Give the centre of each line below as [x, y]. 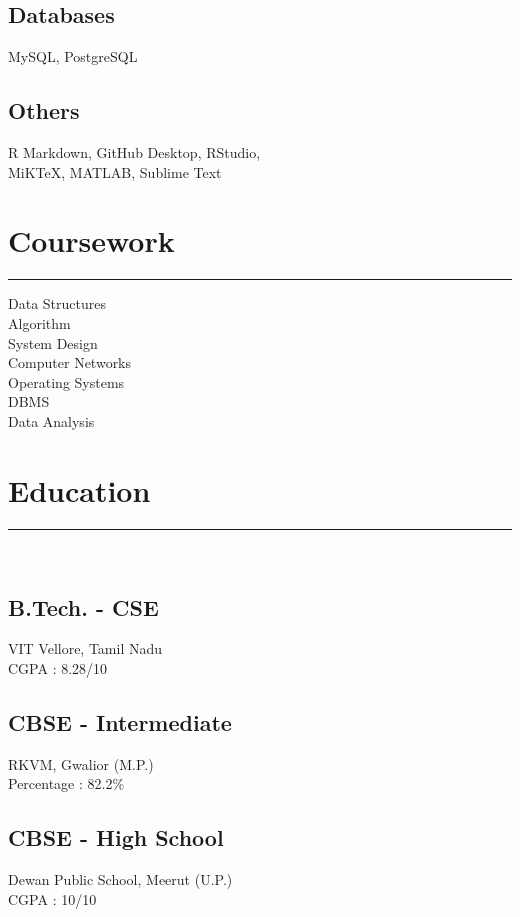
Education [79, 489]
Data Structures [57, 303]
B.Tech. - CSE [83, 606]
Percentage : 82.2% [66, 783]
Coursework [91, 240]
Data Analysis [51, 420]
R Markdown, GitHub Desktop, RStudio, [134, 152]
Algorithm [39, 322]
